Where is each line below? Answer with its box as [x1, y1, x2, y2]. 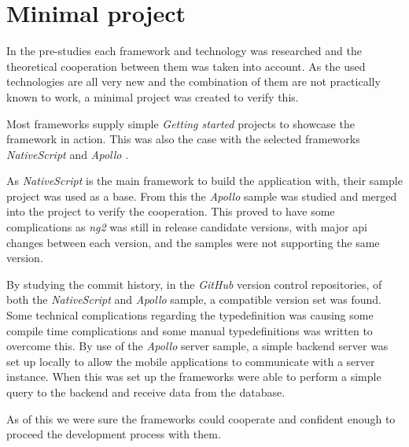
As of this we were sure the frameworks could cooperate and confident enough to [6, 410, 396, 427]
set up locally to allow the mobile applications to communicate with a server [6, 353, 375, 369]
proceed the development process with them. [6, 426, 221, 442]
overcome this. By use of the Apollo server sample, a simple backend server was [6, 338, 389, 354]
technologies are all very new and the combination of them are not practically [6, 73, 381, 90]
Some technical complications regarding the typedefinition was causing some [6, 307, 374, 323]
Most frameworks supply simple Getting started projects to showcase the [6, 115, 355, 131]
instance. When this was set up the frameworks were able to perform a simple [6, 368, 381, 385]
